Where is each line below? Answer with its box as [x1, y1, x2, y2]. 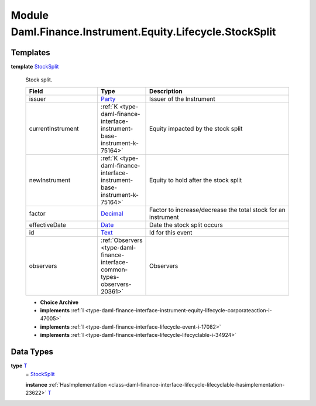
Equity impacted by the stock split [149, 124, 243, 132]
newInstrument [29, 176, 71, 184]
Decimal [100, 209, 123, 217]
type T [11, 362, 28, 369]
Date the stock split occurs [149, 220, 224, 228]
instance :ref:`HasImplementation [25, 381, 107, 388]
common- [100, 265, 128, 274]
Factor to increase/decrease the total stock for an [149, 206, 286, 214]
